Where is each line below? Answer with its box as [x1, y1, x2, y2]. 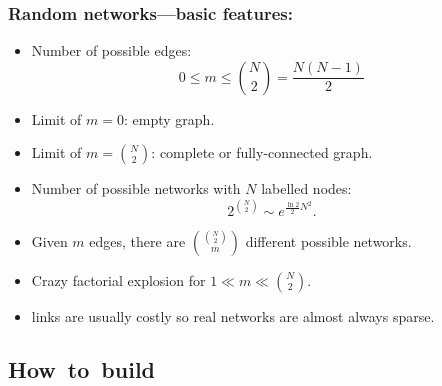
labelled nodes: [261, 178, 352, 199]
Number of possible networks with [31, 178, 241, 199]
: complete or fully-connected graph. [151, 142, 373, 163]
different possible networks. [245, 230, 412, 251]
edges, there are [89, 230, 186, 251]
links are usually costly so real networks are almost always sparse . [31, 305, 435, 326]
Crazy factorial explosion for [31, 269, 206, 290]
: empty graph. [124, 108, 215, 129]
